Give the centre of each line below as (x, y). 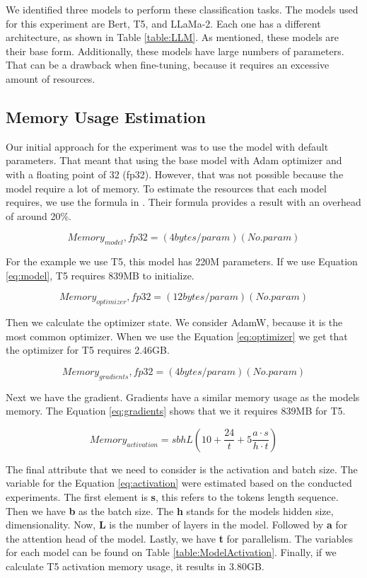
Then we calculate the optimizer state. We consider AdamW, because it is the (174, 322)
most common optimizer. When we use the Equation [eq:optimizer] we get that (177, 336)
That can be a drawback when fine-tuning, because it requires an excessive (168, 65)
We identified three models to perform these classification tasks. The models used (182, 9)
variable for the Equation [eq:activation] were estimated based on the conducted (179, 483)
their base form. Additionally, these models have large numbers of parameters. (175, 51)
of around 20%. (39, 215)
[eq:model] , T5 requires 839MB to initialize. (100, 275)
